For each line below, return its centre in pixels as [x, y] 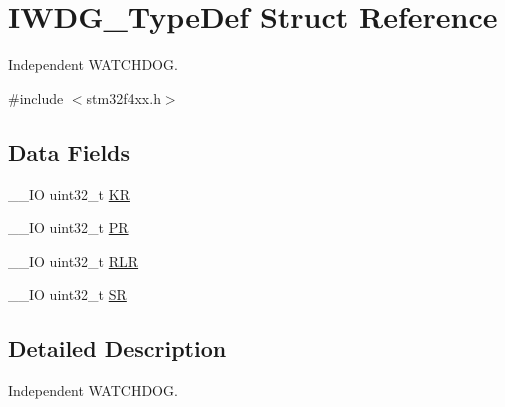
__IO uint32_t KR [69, 193]
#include [36, 97]
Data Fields [69, 151]
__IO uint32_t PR [68, 227]
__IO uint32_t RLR [73, 260]
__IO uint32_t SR [67, 294]
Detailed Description [117, 348]
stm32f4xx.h [123, 97]
